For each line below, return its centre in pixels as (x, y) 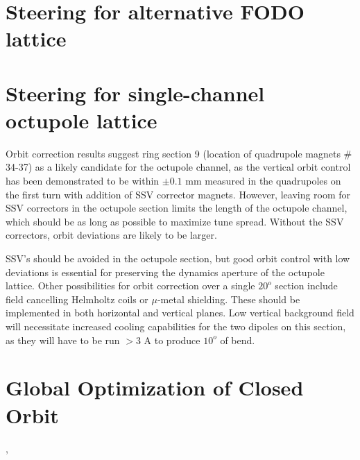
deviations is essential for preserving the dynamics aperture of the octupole (165, 272)
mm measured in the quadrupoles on (263, 181)
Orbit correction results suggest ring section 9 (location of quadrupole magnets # (179, 153)
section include (306, 286)
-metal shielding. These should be (229, 299)
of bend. (238, 340)
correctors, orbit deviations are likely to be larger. (111, 235)
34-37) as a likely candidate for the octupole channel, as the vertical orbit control (178, 167)
